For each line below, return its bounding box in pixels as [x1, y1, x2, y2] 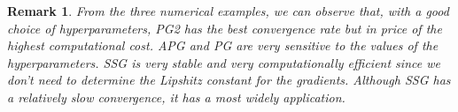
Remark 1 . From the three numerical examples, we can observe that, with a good [7, 2, 449, 19]
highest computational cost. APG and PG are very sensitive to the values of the [7, 36, 439, 55]
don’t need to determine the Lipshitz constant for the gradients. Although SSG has [7, 71, 451, 89]
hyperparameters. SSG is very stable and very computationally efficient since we [7, 53, 440, 71]
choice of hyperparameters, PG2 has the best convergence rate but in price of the [7, 19, 442, 37]
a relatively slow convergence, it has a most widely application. [7, 87, 345, 106]
